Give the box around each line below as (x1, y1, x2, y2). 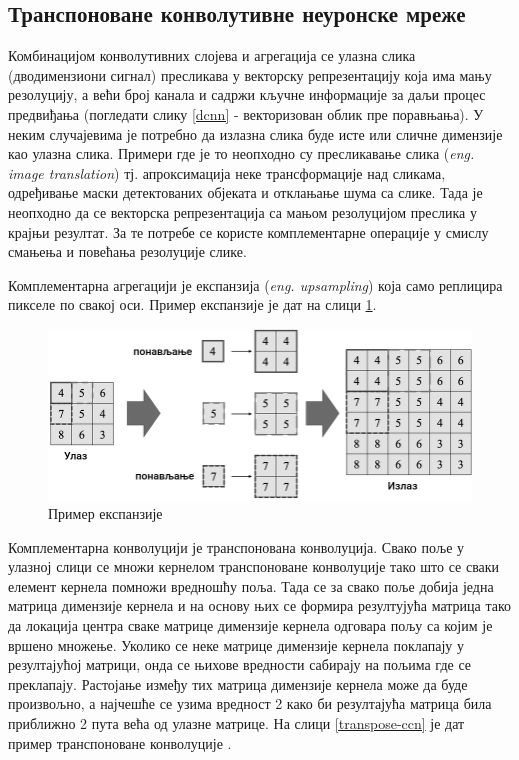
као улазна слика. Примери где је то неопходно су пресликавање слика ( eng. (8, 143, 475, 164)
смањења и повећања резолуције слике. (8, 241, 247, 262)
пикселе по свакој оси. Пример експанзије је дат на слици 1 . (8, 294, 377, 315)
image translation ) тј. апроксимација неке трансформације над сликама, (8, 162, 446, 183)
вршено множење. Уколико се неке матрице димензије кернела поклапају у (8, 634, 465, 655)
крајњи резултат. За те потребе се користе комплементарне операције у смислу (8, 221, 489, 242)
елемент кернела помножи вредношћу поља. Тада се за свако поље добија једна (8, 575, 494, 596)
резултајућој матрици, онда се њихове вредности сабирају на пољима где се (8, 654, 471, 675)
